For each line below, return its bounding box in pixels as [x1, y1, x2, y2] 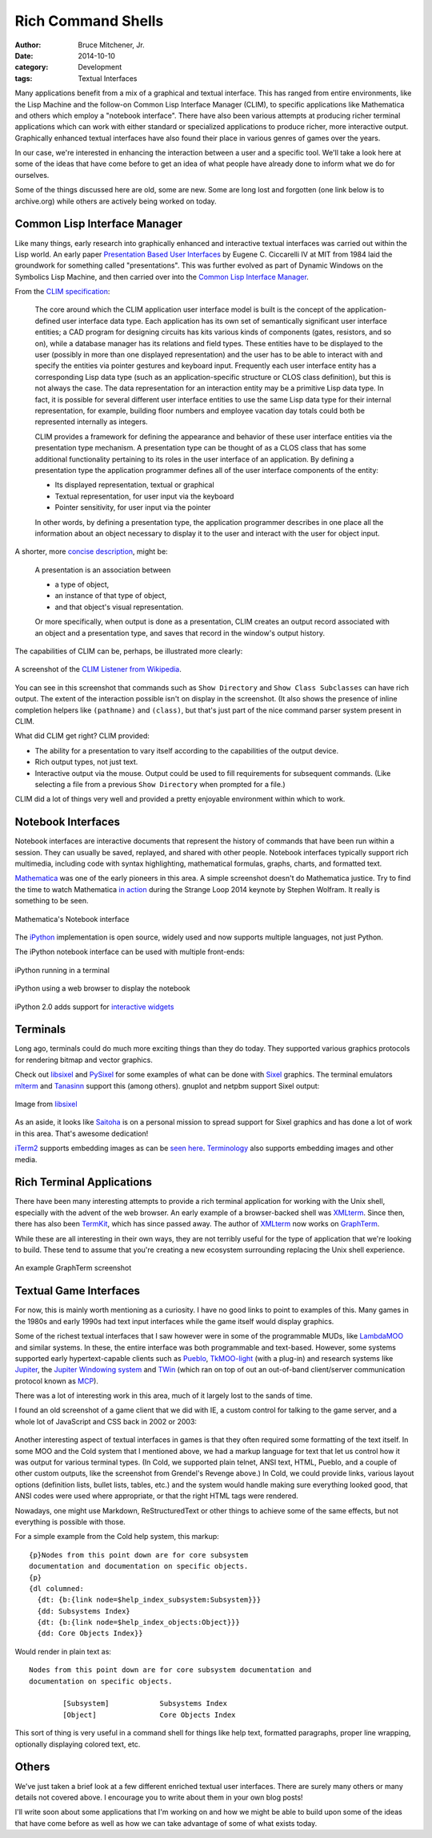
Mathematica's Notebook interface [14, 914, 130, 923]
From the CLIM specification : [14, 287, 110, 297]
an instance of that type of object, [54, 591, 167, 600]
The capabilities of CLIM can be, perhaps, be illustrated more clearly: [14, 646, 243, 656]
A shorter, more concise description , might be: [14, 547, 168, 556]
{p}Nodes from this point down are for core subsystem [29, 1550, 249, 1559]
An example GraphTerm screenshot [14, 1263, 132, 1273]
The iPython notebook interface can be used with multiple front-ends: [14, 947, 246, 957]
